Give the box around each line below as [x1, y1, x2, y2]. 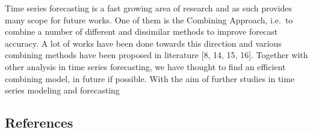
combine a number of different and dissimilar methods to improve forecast [5, 25, 278, 38]
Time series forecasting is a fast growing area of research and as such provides [5, 2, 292, 14]
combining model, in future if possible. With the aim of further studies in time [5, 72, 295, 84]
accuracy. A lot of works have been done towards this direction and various [5, 37, 282, 49]
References [5, 113, 73, 132]
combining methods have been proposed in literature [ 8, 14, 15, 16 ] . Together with [5, 49, 308, 61]
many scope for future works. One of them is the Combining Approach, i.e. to [5, 13, 293, 26]
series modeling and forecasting [5, 84, 120, 96]
